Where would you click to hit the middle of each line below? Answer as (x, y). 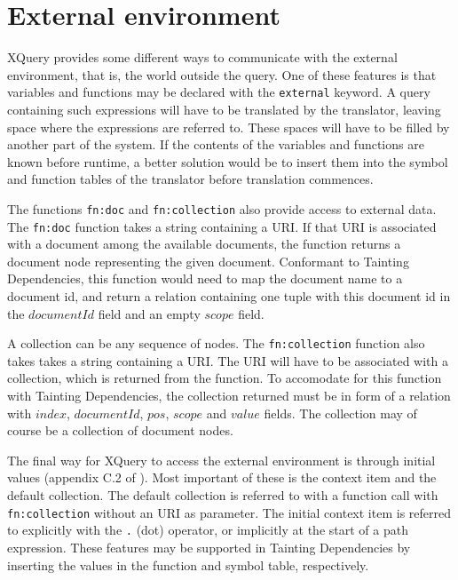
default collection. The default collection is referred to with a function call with (223, 495)
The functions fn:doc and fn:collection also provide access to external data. (222, 208)
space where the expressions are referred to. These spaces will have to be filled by (229, 127)
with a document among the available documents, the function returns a (204, 244)
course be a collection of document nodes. (120, 430)
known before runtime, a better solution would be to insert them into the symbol (228, 161)
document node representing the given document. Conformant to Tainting (208, 261)
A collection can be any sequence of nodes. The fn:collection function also (216, 343)
